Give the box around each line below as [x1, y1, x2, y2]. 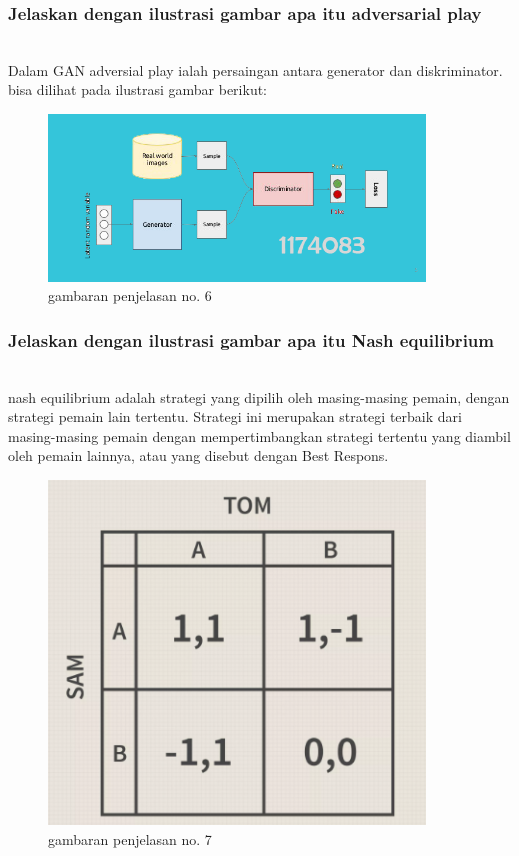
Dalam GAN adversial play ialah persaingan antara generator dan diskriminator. [8, 59, 503, 80]
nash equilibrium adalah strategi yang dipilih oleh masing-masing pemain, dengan [8, 386, 510, 407]
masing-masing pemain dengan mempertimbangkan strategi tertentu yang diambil [8, 425, 511, 446]
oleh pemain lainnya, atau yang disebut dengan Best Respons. [8, 445, 389, 466]
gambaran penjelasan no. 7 [48, 828, 212, 849]
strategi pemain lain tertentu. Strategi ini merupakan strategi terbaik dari [8, 406, 462, 427]
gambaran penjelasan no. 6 [48, 285, 212, 306]
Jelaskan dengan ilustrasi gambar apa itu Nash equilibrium [8, 327, 494, 352]
